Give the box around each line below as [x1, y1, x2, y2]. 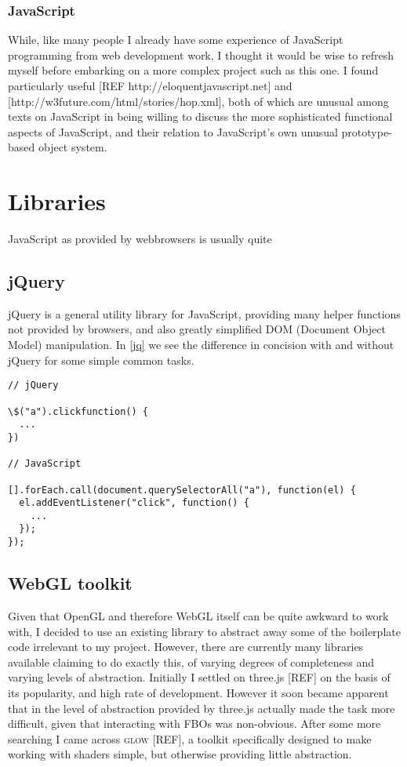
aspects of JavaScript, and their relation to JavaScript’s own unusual [8, 123, 338, 140]
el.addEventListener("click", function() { [19, 497, 249, 509]
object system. [38, 139, 107, 155]
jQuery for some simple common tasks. [8, 351, 194, 368]
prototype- [341, 123, 392, 140]
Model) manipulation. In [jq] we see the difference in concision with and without [8, 336, 394, 353]
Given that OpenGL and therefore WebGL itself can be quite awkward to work [8, 608, 389, 623]
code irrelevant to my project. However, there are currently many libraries [8, 638, 364, 655]
